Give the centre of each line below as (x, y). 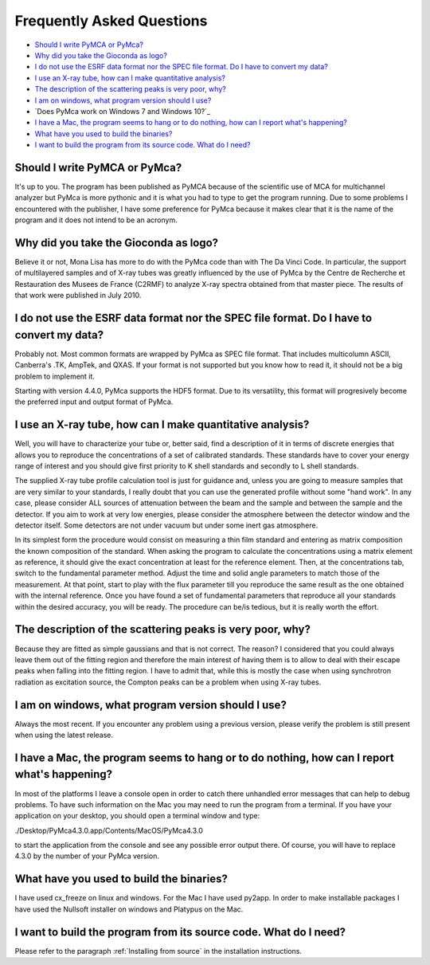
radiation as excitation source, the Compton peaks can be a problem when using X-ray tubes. (168, 682)
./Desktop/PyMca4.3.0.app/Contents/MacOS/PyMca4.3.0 (109, 830)
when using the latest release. (64, 735)
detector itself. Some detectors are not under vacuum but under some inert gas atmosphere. (166, 525)
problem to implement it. (55, 376)
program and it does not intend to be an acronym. (96, 220)
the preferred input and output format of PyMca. (94, 402)
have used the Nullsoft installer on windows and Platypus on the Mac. (129, 909)
